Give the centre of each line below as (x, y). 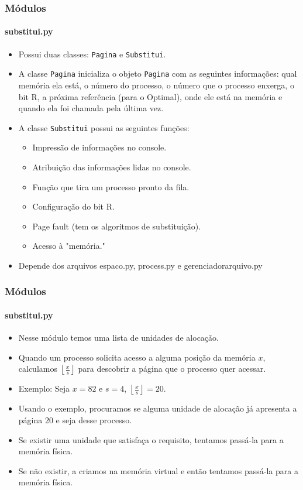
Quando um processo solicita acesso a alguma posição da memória (137, 357)
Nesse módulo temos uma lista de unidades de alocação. (118, 337)
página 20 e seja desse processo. (75, 419)
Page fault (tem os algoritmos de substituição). (117, 226)
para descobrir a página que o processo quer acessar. (172, 369)
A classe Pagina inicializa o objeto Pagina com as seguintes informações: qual (158, 73)
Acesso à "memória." (69, 246)
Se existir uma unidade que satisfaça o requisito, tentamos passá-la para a (151, 439)
